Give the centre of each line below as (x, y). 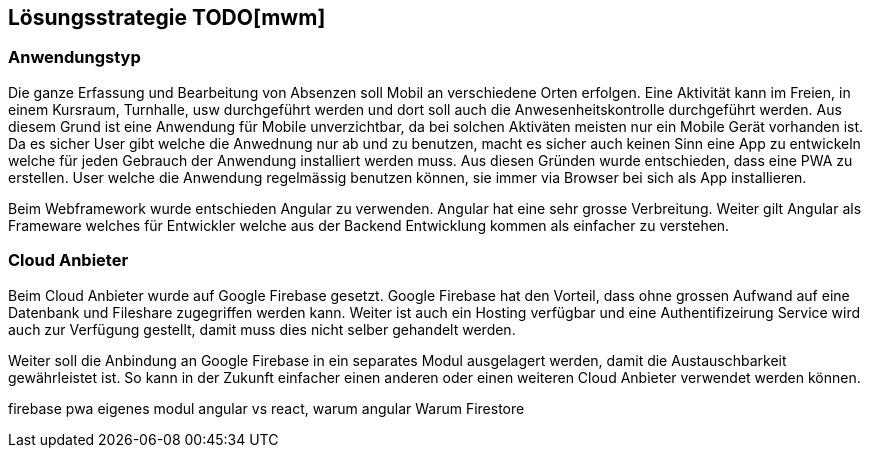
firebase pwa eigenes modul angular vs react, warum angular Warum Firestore (266, 408)
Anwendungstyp (74, 57)
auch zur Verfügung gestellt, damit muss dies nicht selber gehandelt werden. (262, 329)
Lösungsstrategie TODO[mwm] (167, 17)
